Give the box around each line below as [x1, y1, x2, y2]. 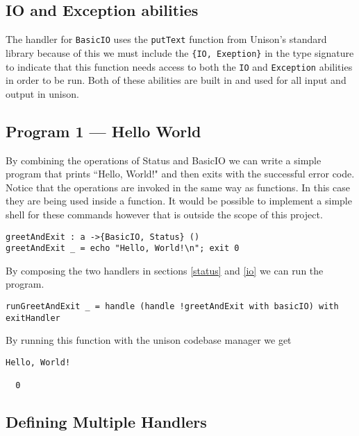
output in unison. [6, 86, 79, 101]
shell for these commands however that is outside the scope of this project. [6, 207, 323, 221]
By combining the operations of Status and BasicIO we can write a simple [6, 152, 322, 167]
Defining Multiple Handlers [6, 411, 207, 433]
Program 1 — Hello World [6, 120, 201, 141]
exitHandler [6, 313, 60, 323]
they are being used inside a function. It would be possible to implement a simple [6, 193, 352, 208]
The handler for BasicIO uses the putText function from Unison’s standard [6, 32, 327, 46]
